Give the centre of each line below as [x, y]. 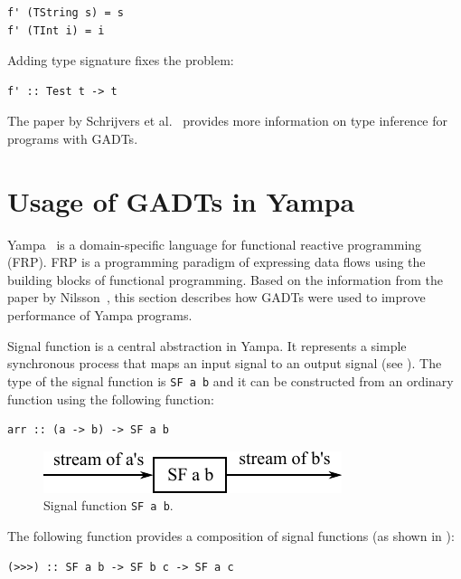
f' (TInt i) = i [56, 30]
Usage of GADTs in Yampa [181, 200]
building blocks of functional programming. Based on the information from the [226, 279]
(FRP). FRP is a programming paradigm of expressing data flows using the [216, 262]
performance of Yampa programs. [100, 315]
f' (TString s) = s [66, 13]
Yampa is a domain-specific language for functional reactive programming [215, 244]
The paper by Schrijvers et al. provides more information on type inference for [227, 121]
